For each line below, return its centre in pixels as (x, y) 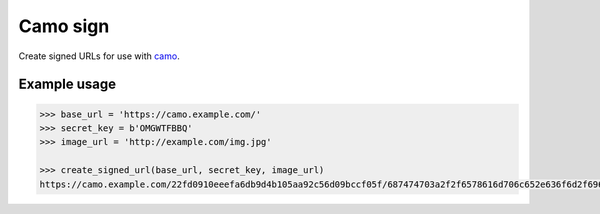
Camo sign (64, 26)
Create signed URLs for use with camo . (99, 56)
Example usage (67, 84)
